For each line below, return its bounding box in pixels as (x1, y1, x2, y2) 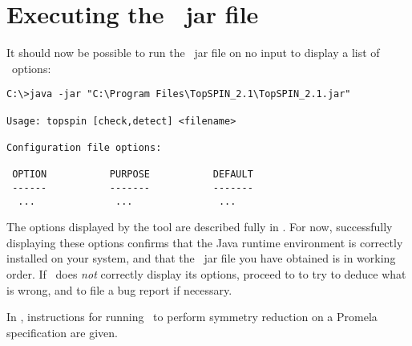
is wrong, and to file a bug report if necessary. (6, 281, 232, 298)
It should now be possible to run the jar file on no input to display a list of (6, 44, 380, 61)
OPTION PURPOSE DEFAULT (12, 169, 253, 181)
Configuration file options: (6, 141, 162, 153)
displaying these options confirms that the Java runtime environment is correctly (6, 234, 403, 250)
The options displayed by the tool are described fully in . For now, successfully (6, 218, 393, 235)
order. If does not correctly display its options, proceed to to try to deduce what (6, 266, 406, 282)
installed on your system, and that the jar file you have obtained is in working (6, 250, 396, 267)
